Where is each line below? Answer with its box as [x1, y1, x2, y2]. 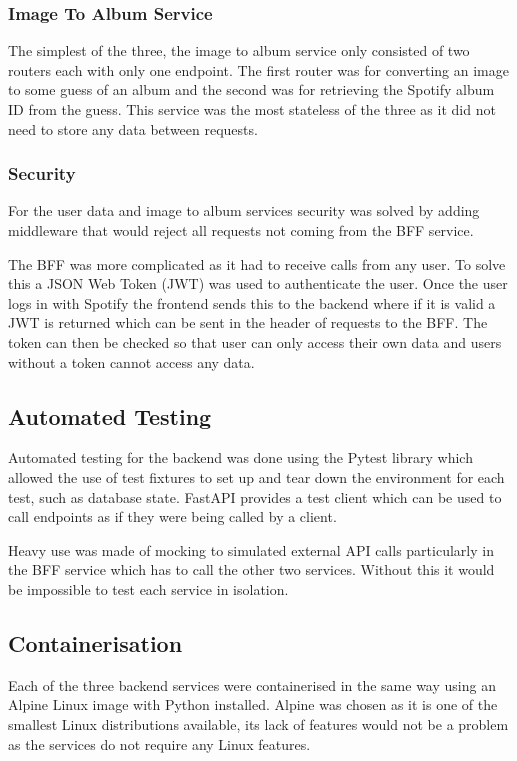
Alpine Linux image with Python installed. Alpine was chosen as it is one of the [8, 694, 498, 715]
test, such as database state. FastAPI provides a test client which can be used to [8, 486, 502, 507]
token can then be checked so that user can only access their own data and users [8, 331, 502, 352]
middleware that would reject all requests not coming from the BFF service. [8, 220, 474, 240]
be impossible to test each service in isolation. [8, 578, 289, 599]
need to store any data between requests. [8, 118, 258, 139]
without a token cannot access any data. [8, 351, 255, 372]
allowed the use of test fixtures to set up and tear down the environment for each [8, 466, 505, 487]
